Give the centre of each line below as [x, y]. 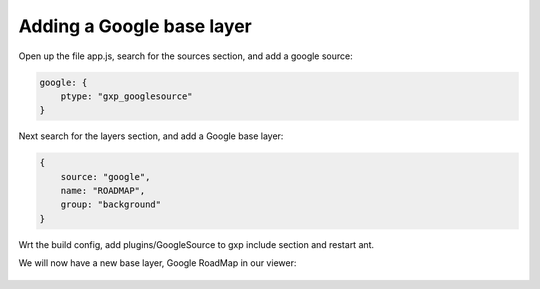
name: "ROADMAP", [103, 191]
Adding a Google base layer [135, 26]
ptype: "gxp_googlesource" [127, 96]
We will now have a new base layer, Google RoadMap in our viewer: [157, 263]
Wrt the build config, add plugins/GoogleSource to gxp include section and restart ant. [196, 244]
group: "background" [111, 204]
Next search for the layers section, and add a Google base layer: [151, 136]
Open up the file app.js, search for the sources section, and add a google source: [186, 56]
